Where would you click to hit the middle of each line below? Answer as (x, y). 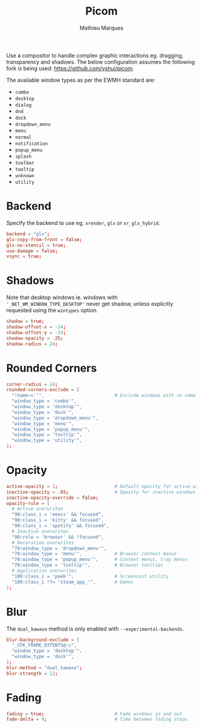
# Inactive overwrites (40, 531)
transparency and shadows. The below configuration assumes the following (101, 62)
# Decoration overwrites (43, 542)
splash (23, 156)
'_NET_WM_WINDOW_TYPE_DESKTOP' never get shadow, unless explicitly (90, 304)
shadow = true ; (25, 322)
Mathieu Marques (101, 28)
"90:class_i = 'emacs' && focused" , (58, 515)
